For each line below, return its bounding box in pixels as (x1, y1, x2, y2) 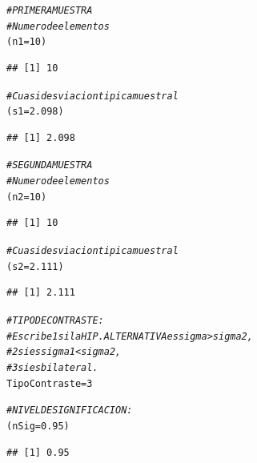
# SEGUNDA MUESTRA (6, 159, 93, 171)
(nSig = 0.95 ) (6, 420, 70, 432)
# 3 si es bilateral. (6, 361, 98, 373)
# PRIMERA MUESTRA (6, 5, 93, 16)
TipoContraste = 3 (6, 377, 93, 389)
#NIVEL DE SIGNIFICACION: (6, 405, 133, 417)
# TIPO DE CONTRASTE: (6, 314, 104, 326)
